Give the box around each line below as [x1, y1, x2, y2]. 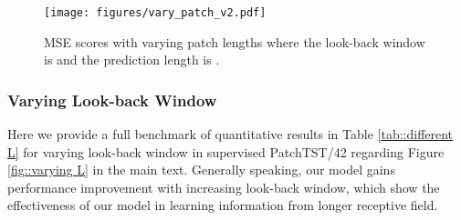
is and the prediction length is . [44, 50, 220, 69]
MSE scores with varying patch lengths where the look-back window [44, 32, 425, 51]
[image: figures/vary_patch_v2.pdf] [44, 6, 267, 19]
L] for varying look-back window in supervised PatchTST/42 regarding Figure [7, 142, 445, 161]
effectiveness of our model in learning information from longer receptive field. [7, 195, 438, 215]
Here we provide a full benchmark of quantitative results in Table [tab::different [7, 125, 454, 144]
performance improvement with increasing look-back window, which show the [7, 177, 440, 196]
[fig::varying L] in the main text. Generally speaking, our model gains [7, 160, 395, 179]
